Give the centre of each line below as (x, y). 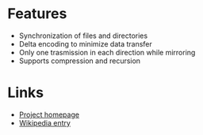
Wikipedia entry (44, 122)
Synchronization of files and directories (83, 36)
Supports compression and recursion (79, 61)
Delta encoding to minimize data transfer (85, 43)
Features (37, 14)
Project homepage (49, 114)
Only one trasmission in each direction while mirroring (107, 52)
